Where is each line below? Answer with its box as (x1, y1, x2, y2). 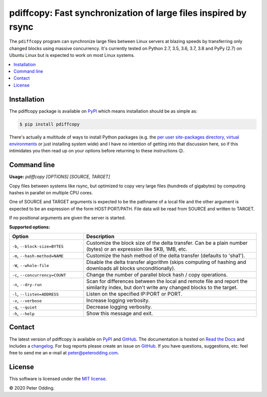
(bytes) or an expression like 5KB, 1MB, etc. (86, 245, 187, 252)
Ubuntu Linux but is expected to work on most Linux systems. (9, 52, 135, 58)
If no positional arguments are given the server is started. (9, 215, 126, 221)
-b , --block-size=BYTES (12, 242, 64, 249)
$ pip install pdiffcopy (19, 121, 80, 127)
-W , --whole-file (12, 262, 49, 268)
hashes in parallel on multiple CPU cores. (9, 190, 93, 196)
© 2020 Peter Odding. (9, 385, 55, 391)
